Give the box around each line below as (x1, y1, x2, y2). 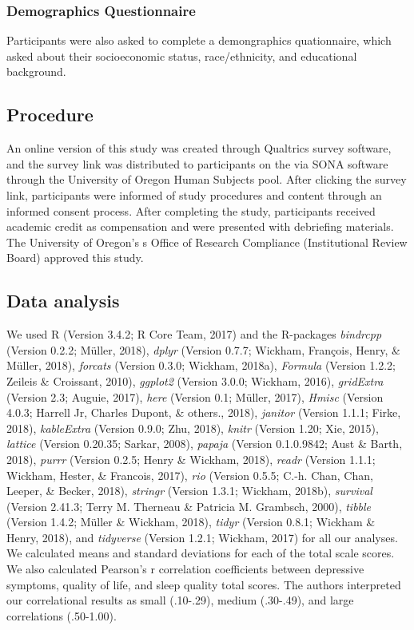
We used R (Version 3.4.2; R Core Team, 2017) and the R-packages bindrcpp (6, 326, 382, 343)
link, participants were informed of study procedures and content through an (6, 186, 382, 203)
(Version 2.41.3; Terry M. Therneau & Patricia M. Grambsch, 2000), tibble (6, 497, 372, 514)
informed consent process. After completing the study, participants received (6, 202, 376, 219)
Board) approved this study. (6, 249, 144, 266)
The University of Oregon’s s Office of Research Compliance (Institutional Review (6, 233, 408, 250)
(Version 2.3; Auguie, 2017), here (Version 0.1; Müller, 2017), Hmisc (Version (6, 388, 384, 405)
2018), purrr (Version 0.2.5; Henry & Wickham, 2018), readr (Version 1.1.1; (6, 450, 376, 467)
